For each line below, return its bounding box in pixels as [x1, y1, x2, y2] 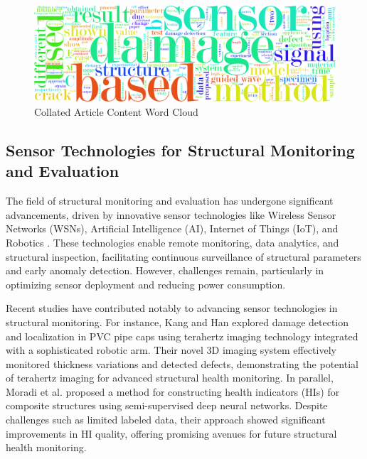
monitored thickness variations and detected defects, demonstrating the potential [6, 356, 358, 371]
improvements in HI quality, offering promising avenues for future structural [6, 426, 337, 441]
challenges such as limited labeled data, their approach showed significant [6, 412, 326, 427]
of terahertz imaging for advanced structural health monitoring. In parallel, [6, 370, 334, 385]
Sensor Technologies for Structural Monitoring [6, 139, 355, 161]
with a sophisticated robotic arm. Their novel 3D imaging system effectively [6, 342, 336, 357]
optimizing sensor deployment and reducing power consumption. [6, 276, 286, 291]
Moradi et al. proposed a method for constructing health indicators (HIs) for [6, 384, 340, 399]
